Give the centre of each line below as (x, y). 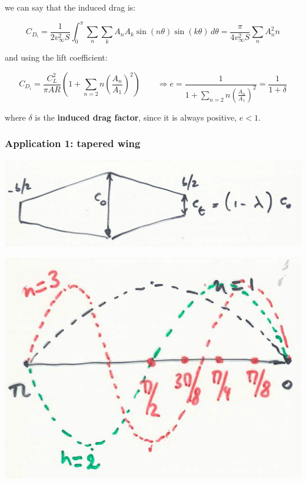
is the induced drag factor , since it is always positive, (136, 117)
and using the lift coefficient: (56, 57)
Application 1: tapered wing (73, 143)
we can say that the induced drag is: (70, 7)
